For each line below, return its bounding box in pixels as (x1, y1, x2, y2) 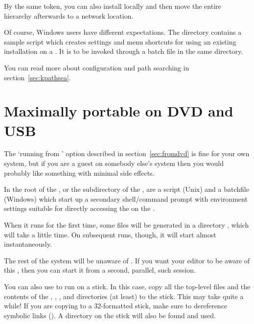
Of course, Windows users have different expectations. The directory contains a (4, 27, 242, 37)
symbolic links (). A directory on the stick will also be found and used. (4, 310, 216, 320)
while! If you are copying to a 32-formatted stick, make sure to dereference (4, 301, 228, 311)
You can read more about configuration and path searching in (4, 62, 189, 72)
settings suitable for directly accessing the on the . (4, 203, 155, 213)
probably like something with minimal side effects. (4, 167, 155, 178)
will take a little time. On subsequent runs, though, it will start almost (4, 229, 216, 239)
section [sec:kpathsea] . (4, 72, 71, 82)
